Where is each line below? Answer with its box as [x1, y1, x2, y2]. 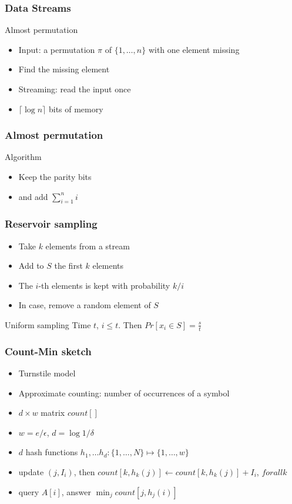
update [18, 466, 44, 478]
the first [54, 259, 83, 272]
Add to [18, 259, 44, 272]
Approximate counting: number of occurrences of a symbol [18, 386, 230, 399]
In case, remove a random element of [18, 299, 151, 311]
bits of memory [48, 102, 103, 115]
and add [18, 190, 48, 202]
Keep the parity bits [18, 171, 92, 182]
